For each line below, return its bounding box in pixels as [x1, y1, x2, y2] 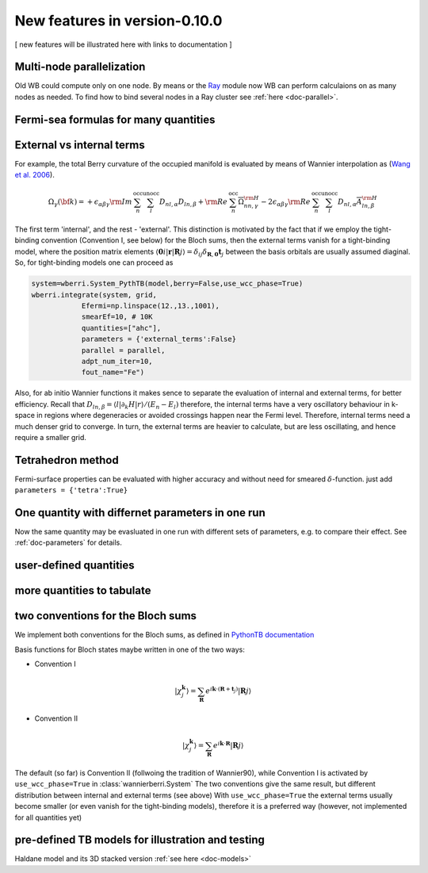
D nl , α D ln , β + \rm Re [159, 197, 228, 209]
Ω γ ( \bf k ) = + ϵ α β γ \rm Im [48, 197, 132, 209]
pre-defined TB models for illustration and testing [14, 833, 266, 847]
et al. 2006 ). [14, 170, 55, 180]
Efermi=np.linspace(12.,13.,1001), [81, 301, 220, 310]
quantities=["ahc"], [81, 324, 162, 332]
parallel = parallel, [81, 346, 166, 354]
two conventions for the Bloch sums [14, 609, 197, 622]
